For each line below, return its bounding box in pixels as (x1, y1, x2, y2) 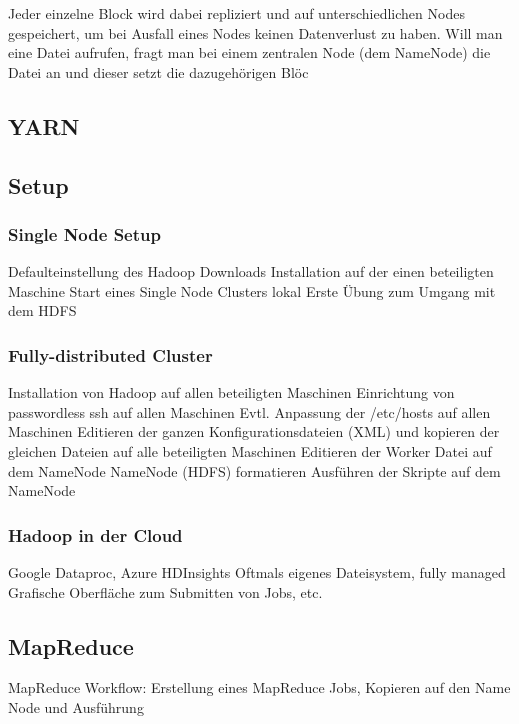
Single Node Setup (8, 221, 161, 246)
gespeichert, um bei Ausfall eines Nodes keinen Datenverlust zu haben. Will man (8, 22, 503, 43)
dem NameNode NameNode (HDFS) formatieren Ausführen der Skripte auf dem (8, 460, 501, 481)
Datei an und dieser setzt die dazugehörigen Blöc (8, 61, 309, 82)
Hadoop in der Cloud (8, 522, 183, 547)
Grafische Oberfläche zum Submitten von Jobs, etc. (8, 581, 323, 602)
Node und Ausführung (8, 696, 144, 717)
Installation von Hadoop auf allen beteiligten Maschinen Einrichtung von (8, 382, 455, 403)
